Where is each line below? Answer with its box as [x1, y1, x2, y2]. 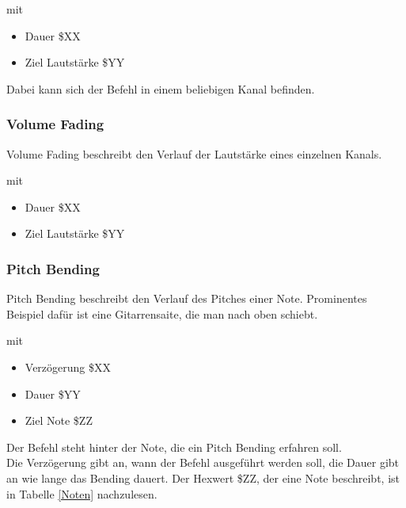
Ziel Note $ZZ [25, 412, 93, 429]
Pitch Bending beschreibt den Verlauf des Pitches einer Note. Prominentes [6, 290, 367, 307]
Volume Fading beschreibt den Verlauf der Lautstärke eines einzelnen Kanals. [6, 145, 382, 162]
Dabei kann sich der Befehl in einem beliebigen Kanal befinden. [6, 80, 315, 97]
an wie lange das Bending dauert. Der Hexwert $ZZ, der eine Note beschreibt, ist [6, 469, 400, 486]
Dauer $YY [25, 385, 81, 402]
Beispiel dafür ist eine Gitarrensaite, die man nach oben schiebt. [6, 305, 318, 322]
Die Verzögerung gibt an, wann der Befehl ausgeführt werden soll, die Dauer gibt [6, 454, 400, 471]
